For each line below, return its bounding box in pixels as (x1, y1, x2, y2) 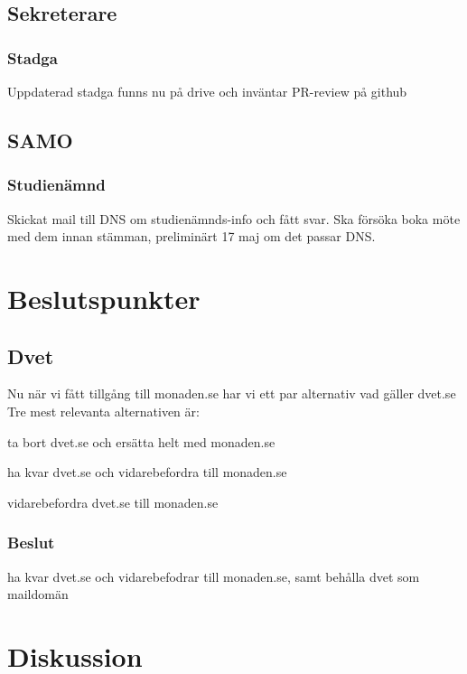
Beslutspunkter (7, 279, 201, 316)
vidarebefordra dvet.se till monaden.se (7, 492, 219, 511)
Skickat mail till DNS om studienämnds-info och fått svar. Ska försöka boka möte (7, 209, 461, 228)
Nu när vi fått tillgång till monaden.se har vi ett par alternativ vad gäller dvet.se (7, 384, 456, 403)
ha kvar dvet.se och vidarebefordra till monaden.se (7, 463, 287, 482)
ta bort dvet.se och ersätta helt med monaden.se (7, 432, 276, 451)
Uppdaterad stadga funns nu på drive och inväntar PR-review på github (7, 82, 407, 100)
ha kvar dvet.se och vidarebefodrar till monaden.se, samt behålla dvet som (7, 566, 420, 585)
